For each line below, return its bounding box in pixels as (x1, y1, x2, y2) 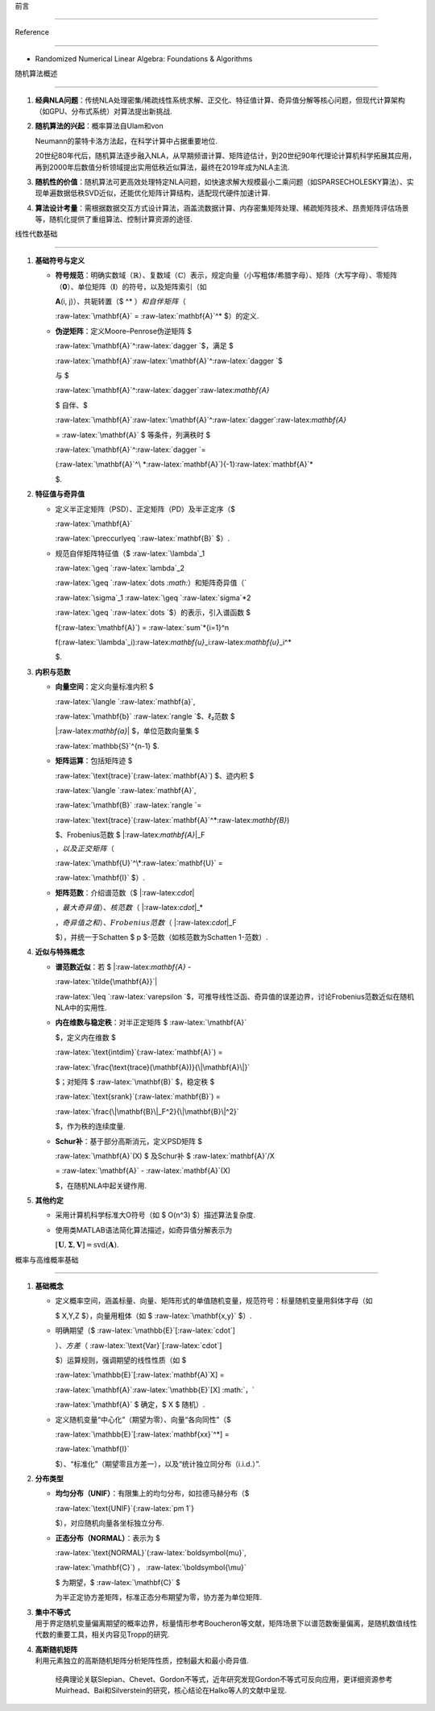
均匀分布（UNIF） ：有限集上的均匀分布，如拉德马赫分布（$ (55, 1488, 250, 1498)
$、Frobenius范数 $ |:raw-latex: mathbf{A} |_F (55, 830, 205, 840)
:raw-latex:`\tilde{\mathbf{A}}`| (55, 977, 158, 987)
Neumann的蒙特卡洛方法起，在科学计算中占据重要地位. (35, 136, 217, 145)
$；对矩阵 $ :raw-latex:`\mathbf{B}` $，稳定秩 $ (55, 1077, 215, 1087)
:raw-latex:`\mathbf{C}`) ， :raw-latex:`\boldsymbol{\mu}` (55, 1563, 246, 1572)
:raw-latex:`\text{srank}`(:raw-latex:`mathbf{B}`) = (55, 1091, 221, 1101)
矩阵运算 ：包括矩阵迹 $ (55, 756, 133, 766)
